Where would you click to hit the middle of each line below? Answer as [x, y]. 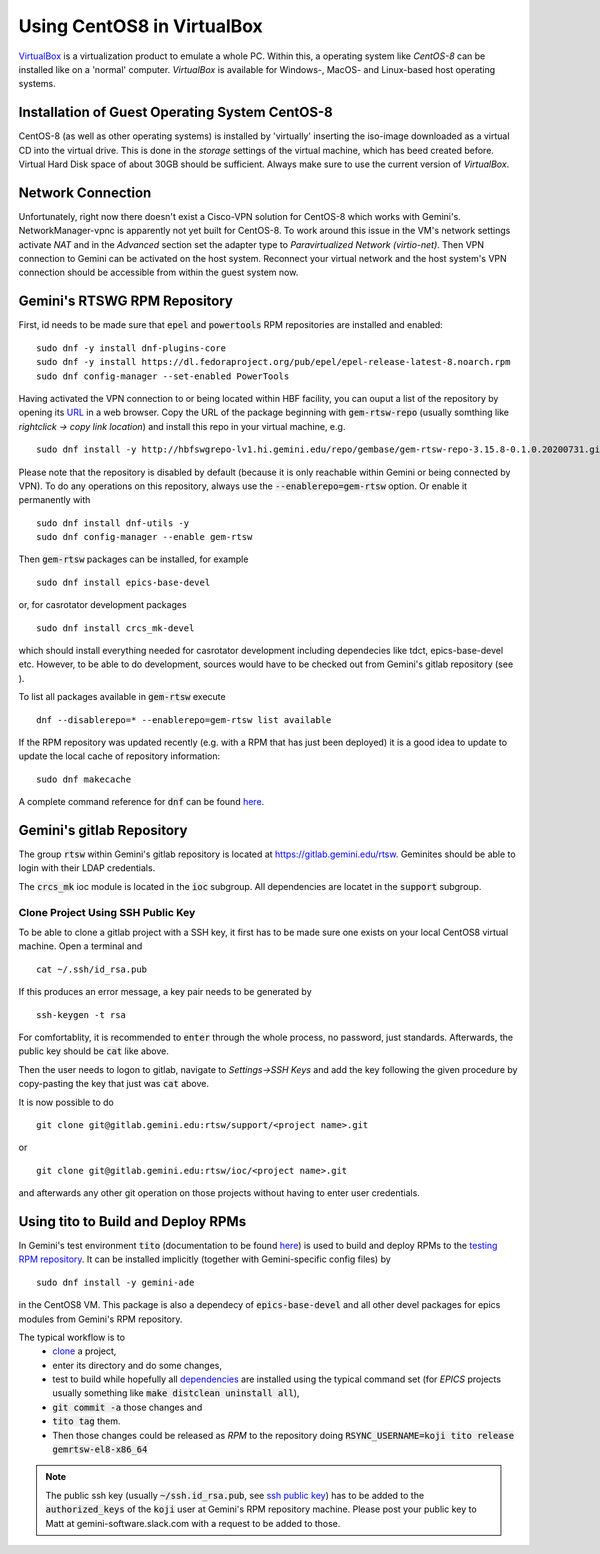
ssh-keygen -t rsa [81, 1014]
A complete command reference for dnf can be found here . [141, 802]
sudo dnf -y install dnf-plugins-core [131, 348]
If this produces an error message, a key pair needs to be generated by [165, 992]
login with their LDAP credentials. [87, 868]
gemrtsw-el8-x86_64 [100, 1449]
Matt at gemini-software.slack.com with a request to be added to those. [193, 1523]
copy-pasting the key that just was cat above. [114, 1084]
